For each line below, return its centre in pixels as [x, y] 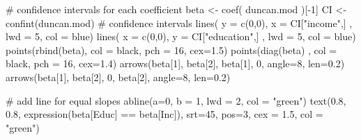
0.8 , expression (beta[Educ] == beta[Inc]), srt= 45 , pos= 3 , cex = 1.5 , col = [164, 114]
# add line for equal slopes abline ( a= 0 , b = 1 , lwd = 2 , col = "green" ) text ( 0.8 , [176, 100]
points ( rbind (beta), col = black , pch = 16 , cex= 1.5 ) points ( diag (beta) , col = [171, 50]
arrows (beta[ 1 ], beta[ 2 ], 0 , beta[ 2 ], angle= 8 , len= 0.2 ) [118, 77]
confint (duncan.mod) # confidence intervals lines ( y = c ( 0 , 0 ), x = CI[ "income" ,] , [179, 23]
